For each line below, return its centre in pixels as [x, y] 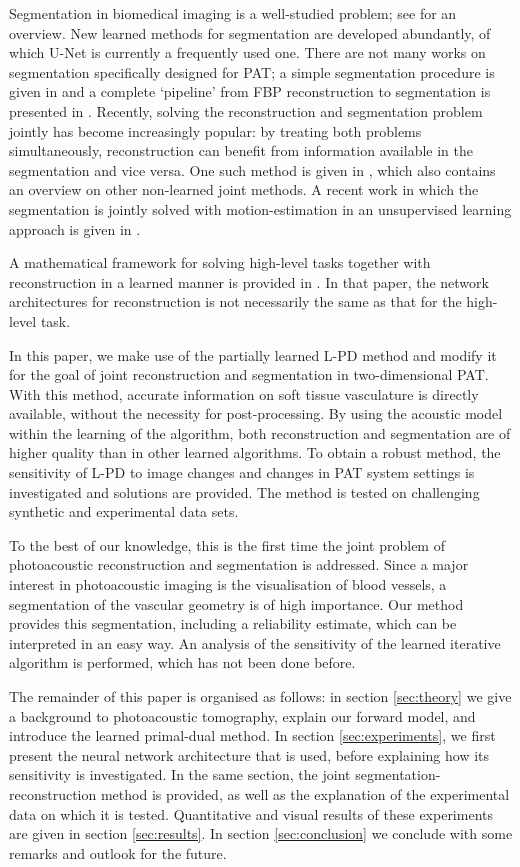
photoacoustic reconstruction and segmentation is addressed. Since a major [239, 564]
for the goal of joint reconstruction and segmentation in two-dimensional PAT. [249, 374]
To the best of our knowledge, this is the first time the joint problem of [227, 544]
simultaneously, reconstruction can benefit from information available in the [241, 150]
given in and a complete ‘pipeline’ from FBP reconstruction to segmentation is [250, 91]
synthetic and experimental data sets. [124, 511]
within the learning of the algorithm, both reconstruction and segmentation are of [260, 432]
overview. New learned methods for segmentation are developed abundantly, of [250, 32]
